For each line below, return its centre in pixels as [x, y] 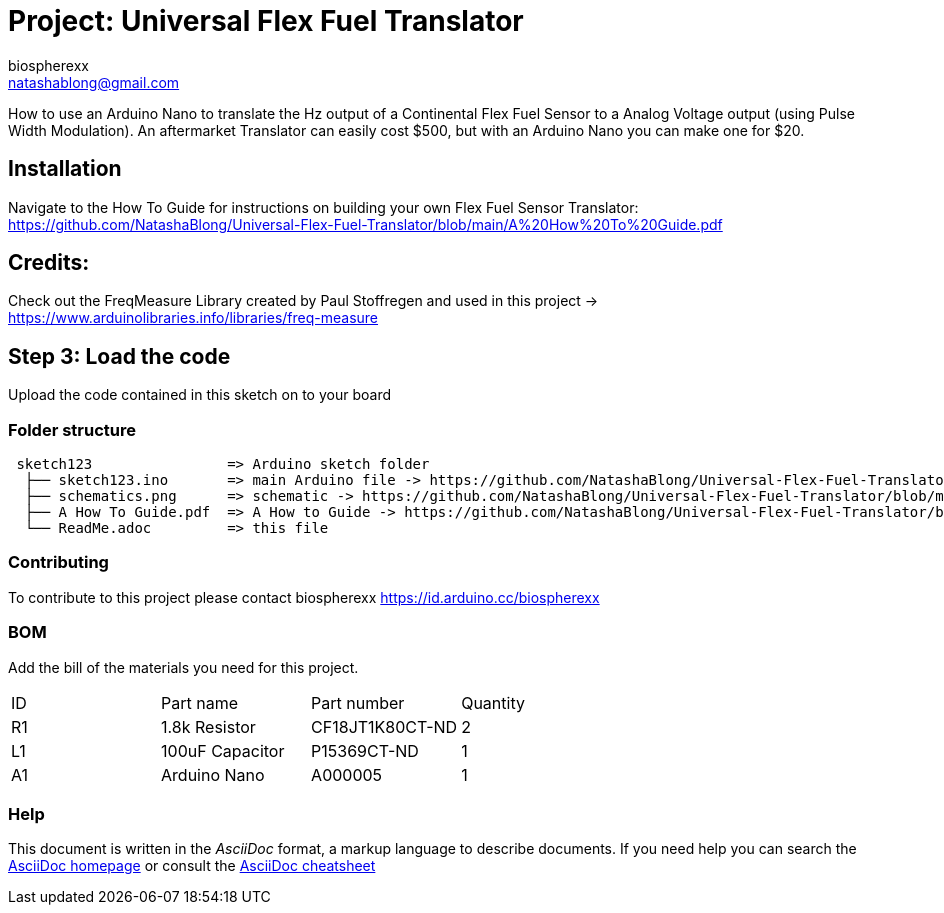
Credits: [49, 263]
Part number [358, 702]
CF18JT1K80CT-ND [384, 726]
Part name [200, 702]
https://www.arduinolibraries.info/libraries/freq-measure [193, 318]
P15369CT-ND [365, 750]
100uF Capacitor [223, 750]
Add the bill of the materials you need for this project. [183, 667]
